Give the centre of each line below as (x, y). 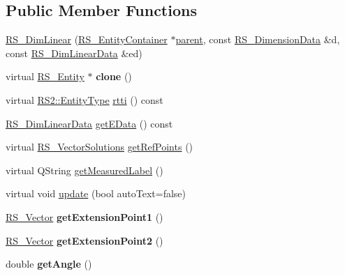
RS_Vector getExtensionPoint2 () (85, 240)
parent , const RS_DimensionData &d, (258, 39)
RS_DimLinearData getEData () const (89, 123)
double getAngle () (49, 264)
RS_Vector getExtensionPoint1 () (85, 216)
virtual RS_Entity (45, 76)
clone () (114, 76)
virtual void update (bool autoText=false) (96, 193)
